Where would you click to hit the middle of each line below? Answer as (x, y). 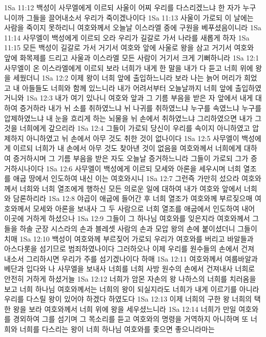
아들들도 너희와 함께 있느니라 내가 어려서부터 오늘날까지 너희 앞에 (127, 87)
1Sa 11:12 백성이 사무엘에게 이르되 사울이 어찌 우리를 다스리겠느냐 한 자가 (122, 7)
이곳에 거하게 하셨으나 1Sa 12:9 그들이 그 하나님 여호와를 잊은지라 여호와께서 (127, 218)
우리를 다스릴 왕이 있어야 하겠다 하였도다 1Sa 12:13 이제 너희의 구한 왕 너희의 (128, 299)
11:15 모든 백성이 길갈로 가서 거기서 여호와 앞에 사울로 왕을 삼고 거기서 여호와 (129, 47)
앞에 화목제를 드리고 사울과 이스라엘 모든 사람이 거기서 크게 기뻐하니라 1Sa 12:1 (132, 57)
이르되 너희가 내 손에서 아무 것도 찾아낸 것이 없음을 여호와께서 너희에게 (127, 148)
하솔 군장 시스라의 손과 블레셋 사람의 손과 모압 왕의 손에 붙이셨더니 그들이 (138, 229)
